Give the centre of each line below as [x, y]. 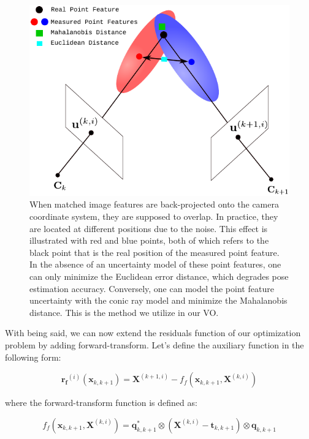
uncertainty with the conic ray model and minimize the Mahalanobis [158, 300]
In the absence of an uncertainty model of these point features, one [155, 264]
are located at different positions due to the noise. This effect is [149, 228]
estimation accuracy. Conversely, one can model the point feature [152, 288]
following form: [33, 357]
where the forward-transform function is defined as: [101, 403]
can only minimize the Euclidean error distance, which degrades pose [159, 276]
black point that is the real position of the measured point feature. [154, 252]
